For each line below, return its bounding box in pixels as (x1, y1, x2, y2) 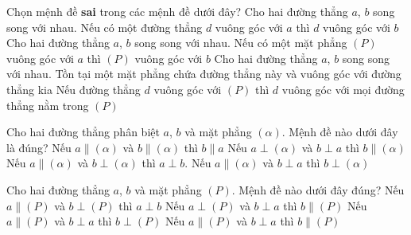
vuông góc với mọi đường (281, 80, 405, 97)
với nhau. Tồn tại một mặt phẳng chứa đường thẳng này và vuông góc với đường (6, 65, 401, 82)
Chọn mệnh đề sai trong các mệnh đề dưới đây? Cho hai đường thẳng (6, 3, 348, 19)
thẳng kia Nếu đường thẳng (6, 80, 141, 97)
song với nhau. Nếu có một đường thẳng (6, 18, 203, 35)
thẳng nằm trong (6, 96, 89, 113)
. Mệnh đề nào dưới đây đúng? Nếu (231, 181, 405, 198)
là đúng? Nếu (6, 139, 72, 155)
